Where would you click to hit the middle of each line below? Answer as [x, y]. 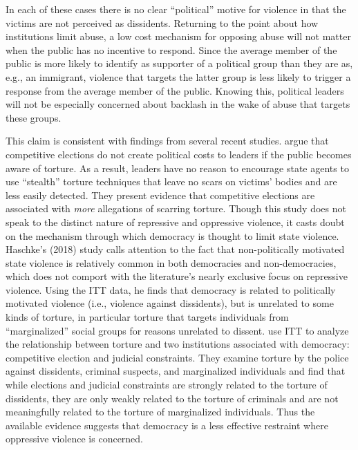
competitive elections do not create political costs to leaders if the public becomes [179, 154]
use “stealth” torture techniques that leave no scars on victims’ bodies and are [171, 181]
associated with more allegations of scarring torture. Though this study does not [176, 208]
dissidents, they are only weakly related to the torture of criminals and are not [172, 398]
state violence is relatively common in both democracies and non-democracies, [171, 262]
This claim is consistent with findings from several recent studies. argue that [167, 141]
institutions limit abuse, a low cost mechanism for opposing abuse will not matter [178, 36]
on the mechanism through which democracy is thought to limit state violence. [172, 235]
